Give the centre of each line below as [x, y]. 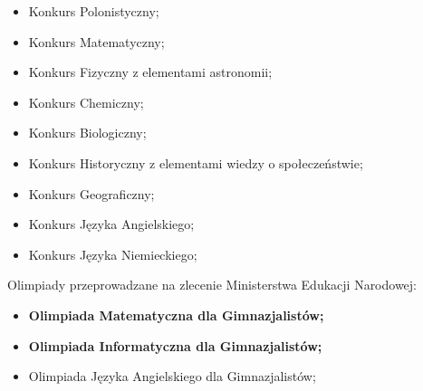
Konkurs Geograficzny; [91, 193]
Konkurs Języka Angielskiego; [111, 224]
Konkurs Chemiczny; [86, 102]
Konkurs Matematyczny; [96, 41]
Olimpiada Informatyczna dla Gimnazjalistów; [175, 345]
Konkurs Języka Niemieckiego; [113, 254]
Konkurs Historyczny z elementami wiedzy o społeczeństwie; [196, 162]
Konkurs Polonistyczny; [94, 11]
